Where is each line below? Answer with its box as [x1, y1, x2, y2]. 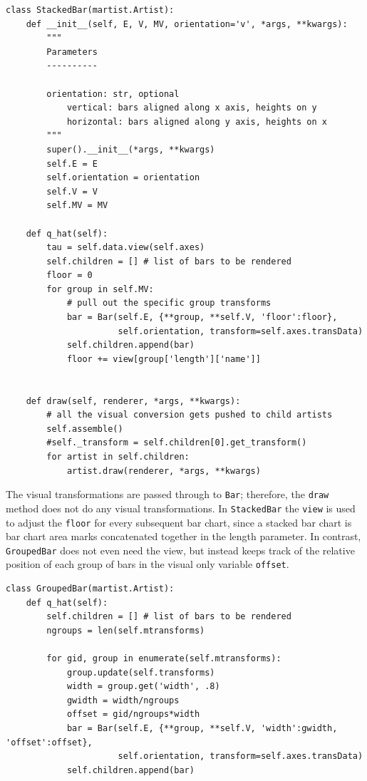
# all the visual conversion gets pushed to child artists [46, 410, 333, 420]
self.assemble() [46, 423, 123, 434]
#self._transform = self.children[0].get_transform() [46, 438, 307, 448]
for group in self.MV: [46, 284, 154, 294]
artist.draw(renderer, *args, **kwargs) [66, 465, 261, 476]
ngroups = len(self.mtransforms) [46, 625, 205, 636]
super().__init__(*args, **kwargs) [46, 144, 215, 155]
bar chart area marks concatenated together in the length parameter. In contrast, [6, 529, 361, 544]
